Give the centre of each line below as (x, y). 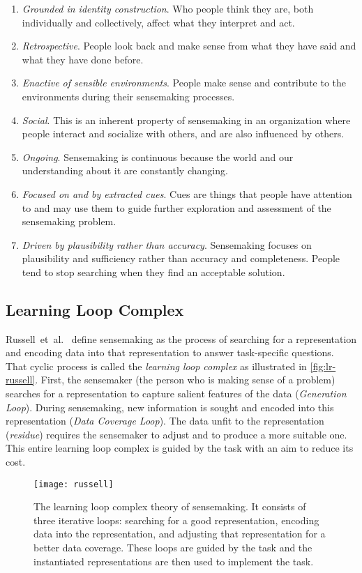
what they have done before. (83, 59)
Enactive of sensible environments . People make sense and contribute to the (184, 83)
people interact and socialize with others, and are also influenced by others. (183, 133)
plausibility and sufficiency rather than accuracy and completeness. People (181, 258)
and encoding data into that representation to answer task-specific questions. (170, 352)
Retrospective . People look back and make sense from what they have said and (189, 46)
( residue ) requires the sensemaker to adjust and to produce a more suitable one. (176, 434)
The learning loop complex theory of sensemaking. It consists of (170, 506)
